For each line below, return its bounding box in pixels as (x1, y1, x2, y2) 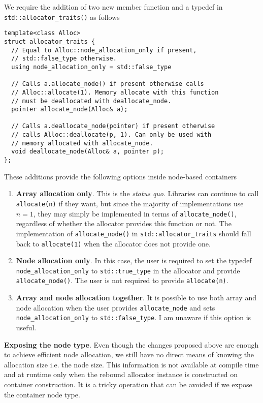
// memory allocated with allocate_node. (11, 139, 153, 147)
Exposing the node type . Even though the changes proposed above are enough (4, 339, 259, 350)
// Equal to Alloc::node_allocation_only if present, (11, 46, 197, 54)
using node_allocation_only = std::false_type (11, 63, 172, 71)
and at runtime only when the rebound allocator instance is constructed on (4, 369, 238, 380)
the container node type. (4, 389, 80, 399)
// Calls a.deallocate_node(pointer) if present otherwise (11, 122, 215, 130)
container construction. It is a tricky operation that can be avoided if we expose (4, 379, 252, 389)
